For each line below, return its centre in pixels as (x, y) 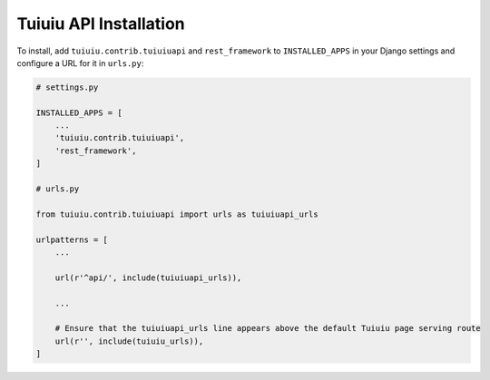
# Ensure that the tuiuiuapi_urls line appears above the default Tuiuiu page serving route (268, 328)
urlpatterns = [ (72, 239)
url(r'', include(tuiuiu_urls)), (129, 341)
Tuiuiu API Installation (101, 24)
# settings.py (67, 87)
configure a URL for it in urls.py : (80, 63)
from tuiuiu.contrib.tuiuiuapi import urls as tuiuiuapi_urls (177, 214)
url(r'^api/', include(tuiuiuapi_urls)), (148, 278)
